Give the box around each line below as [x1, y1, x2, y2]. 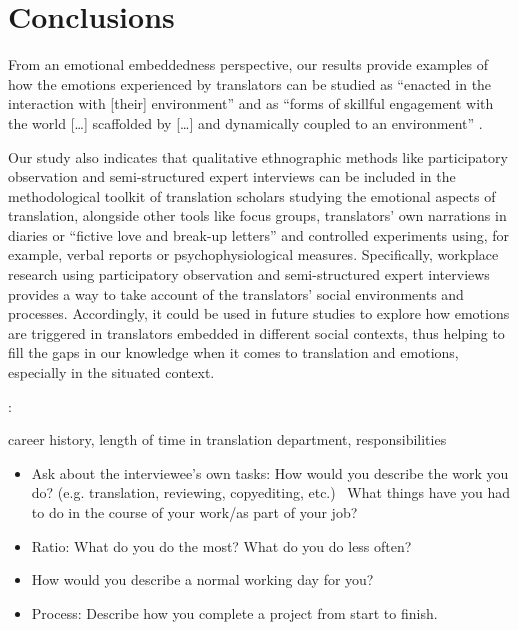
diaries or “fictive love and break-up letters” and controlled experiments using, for [8, 224, 510, 245]
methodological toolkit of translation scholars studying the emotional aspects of [8, 185, 496, 206]
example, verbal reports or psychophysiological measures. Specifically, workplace [8, 244, 499, 265]
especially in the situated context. [8, 362, 215, 383]
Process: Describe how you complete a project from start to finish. [31, 602, 438, 623]
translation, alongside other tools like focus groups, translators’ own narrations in [8, 205, 507, 226]
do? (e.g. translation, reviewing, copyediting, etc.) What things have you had [31, 482, 511, 503]
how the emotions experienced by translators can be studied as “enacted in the [8, 73, 492, 94]
